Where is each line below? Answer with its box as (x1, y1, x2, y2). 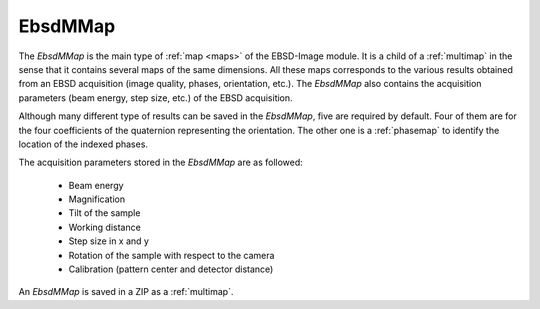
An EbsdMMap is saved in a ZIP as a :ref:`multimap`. (18, 286, 234, 298)
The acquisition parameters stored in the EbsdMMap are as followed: (18, 156, 304, 169)
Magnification (68, 193, 125, 205)
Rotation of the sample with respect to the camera (68, 249, 275, 261)
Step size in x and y (68, 235, 150, 247)
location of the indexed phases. (18, 138, 149, 150)
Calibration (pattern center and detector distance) (68, 263, 274, 275)
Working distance (68, 221, 142, 233)
